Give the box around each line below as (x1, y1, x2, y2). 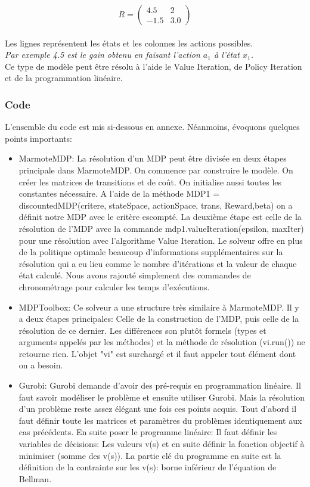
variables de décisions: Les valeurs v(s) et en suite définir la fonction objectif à (18, 438, 305, 450)
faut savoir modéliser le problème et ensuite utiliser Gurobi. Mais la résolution (18, 390, 305, 403)
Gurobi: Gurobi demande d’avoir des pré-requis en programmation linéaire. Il (18, 379, 302, 392)
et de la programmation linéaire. (5, 72, 123, 84)
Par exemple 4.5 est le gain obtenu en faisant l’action (5, 48, 200, 61)
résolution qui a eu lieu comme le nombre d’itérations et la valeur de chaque (18, 257, 297, 269)
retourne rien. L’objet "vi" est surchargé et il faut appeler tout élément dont (18, 347, 296, 359)
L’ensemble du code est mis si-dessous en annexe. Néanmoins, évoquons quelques (5, 120, 300, 133)
